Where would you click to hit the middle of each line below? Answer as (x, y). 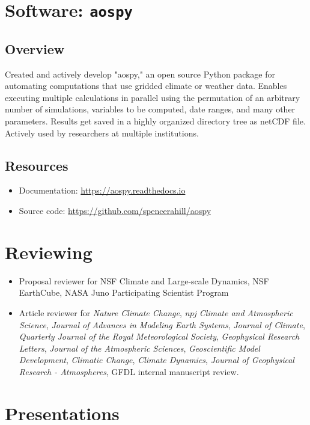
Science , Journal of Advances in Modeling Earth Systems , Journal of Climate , (162, 324)
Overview (35, 48)
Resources (37, 165)
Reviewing (49, 252)
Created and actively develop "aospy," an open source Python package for (140, 74)
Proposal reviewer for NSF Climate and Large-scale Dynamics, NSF (144, 280)
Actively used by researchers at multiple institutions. (102, 133)
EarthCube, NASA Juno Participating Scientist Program (124, 292)
